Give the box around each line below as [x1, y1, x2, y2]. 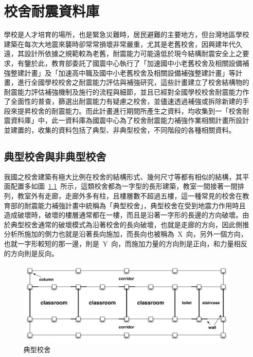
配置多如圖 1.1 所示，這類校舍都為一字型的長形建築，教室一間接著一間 [10, 181, 237, 191]
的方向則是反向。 [4, 248, 58, 258]
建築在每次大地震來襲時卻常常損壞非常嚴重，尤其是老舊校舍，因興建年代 [4, 39, 235, 49]
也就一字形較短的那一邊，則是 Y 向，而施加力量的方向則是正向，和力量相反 [4, 238, 248, 249]
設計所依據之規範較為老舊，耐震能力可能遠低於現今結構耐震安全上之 [24, 48, 242, 59]
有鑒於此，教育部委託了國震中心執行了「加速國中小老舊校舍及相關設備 [17, 58, 242, 68]
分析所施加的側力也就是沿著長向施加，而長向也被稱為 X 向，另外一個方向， [4, 229, 248, 239]
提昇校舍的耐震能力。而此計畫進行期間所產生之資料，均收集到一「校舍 [17, 105, 242, 116]
